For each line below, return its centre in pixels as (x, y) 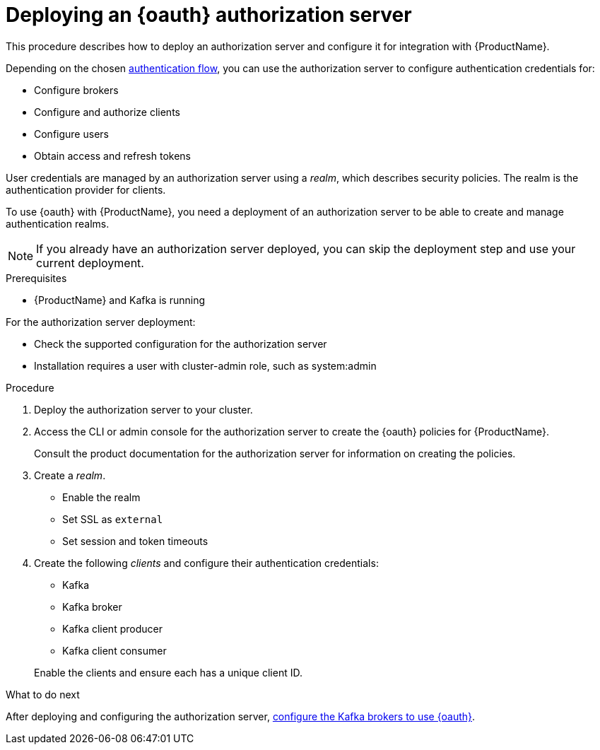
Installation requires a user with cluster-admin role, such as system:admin (205, 365)
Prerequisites (36, 278)
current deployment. (90, 263)
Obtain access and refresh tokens (112, 156)
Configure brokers (76, 90)
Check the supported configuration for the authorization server (181, 344)
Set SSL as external (113, 519)
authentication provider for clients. (86, 189)
